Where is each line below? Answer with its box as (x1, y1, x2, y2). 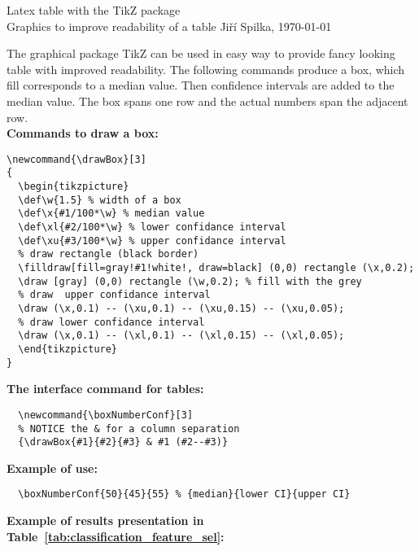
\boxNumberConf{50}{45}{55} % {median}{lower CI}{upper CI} (18, 488, 351, 501)
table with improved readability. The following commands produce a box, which (7, 60, 405, 77)
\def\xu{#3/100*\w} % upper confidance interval (18, 234, 286, 247)
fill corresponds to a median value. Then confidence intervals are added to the (7, 77, 395, 94)
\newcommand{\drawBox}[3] (7, 153, 146, 165)
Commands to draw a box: (7, 125, 159, 142)
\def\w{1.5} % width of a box (18, 194, 181, 206)
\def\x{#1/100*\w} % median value (18, 208, 205, 220)
